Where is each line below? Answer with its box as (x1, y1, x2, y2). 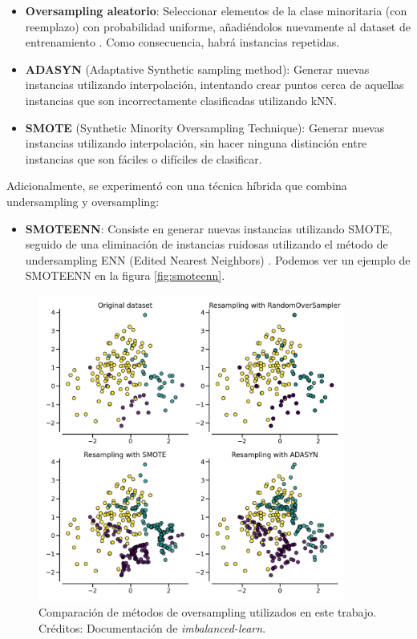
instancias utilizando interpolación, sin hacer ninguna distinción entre (25, 135, 367, 152)
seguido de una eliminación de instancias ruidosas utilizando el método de (25, 236, 388, 253)
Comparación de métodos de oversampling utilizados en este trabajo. (38, 604, 377, 621)
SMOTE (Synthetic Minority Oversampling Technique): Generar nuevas (25, 119, 385, 135)
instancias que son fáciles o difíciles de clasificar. (25, 150, 262, 167)
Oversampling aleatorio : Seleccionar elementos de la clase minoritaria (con (25, 2, 407, 18)
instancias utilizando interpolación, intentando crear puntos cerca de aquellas (25, 76, 404, 93)
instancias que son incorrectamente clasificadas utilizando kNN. (25, 91, 337, 108)
